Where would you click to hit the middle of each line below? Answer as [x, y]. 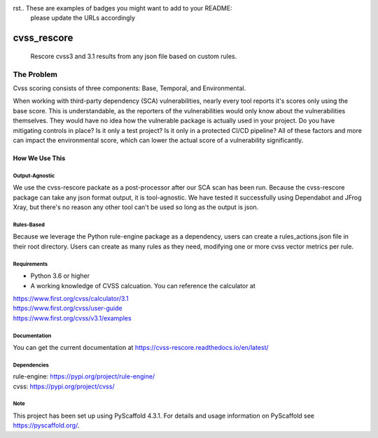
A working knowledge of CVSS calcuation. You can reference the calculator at [143, 285]
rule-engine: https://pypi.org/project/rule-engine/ [84, 376]
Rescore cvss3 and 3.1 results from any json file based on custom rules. [134, 56]
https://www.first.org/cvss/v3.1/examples [72, 318]
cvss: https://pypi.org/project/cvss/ [64, 386]
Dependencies [31, 365]
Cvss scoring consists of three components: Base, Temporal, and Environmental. [129, 88]
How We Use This [39, 158]
